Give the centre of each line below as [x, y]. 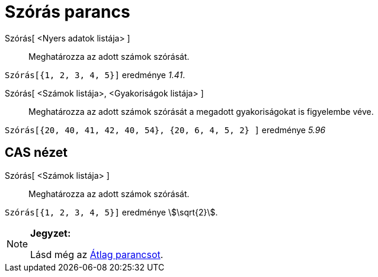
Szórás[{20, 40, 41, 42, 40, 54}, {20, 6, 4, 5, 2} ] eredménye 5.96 [165, 130]
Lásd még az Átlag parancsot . [97, 254]
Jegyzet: [51, 233]
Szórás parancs [68, 12]
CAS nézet [36, 153]
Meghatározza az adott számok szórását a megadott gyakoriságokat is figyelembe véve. [201, 111]
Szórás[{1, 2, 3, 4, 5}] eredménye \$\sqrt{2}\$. [111, 212]
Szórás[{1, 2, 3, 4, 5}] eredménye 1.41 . [95, 75]
